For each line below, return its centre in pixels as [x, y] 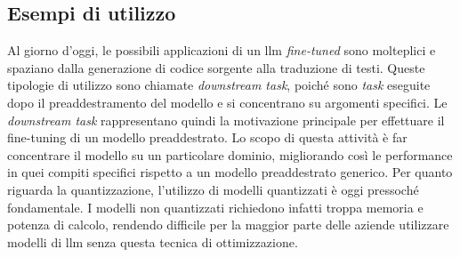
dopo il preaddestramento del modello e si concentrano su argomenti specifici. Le [227, 102]
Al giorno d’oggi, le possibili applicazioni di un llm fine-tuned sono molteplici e [222, 50]
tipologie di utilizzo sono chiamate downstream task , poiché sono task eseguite [219, 85]
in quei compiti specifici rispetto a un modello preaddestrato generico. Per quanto [230, 172]
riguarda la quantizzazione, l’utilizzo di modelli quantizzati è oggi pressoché [213, 189]
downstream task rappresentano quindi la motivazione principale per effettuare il [226, 120]
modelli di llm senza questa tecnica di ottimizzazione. [153, 241]
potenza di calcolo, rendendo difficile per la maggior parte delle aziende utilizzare [228, 225]
